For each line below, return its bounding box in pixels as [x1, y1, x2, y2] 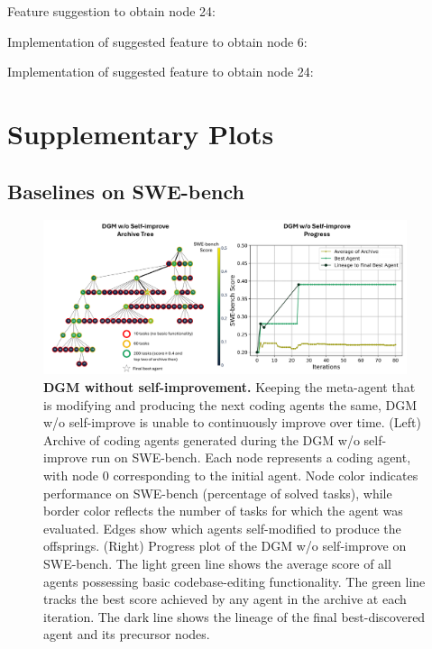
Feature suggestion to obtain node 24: [7, 2, 216, 20]
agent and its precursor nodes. [43, 625, 210, 644]
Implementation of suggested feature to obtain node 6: [7, 32, 308, 50]
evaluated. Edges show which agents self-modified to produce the [43, 518, 401, 537]
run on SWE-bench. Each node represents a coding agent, [91, 448, 411, 467]
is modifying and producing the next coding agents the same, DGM [43, 395, 417, 414]
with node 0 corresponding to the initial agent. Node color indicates [43, 466, 418, 485]
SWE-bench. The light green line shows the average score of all [43, 554, 391, 572]
